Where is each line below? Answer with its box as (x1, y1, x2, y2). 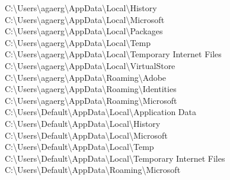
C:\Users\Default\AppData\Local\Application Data (5, 106, 197, 118)
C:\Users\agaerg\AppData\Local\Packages (5, 25, 163, 37)
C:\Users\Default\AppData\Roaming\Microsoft (5, 163, 181, 176)
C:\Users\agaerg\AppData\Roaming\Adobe (5, 71, 167, 83)
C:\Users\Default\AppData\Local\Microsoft (5, 129, 168, 141)
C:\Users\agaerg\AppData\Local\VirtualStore (5, 59, 175, 71)
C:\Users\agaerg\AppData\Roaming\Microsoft (5, 94, 177, 106)
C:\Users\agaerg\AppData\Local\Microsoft (5, 13, 165, 25)
